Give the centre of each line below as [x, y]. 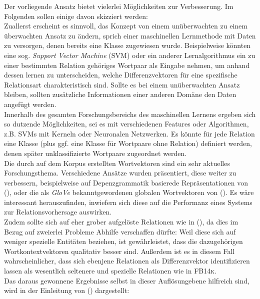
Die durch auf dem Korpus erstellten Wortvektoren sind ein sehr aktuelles [117, 163]
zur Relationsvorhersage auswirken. [58, 212]
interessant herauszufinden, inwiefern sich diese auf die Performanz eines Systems [128, 202]
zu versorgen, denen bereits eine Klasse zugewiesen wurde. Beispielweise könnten [127, 45]
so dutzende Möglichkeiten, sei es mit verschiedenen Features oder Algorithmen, [126, 124]
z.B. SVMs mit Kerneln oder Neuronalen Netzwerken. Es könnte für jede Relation [129, 133]
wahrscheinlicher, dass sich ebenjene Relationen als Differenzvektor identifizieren [127, 261]
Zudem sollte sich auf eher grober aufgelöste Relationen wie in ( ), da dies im [121, 222]
